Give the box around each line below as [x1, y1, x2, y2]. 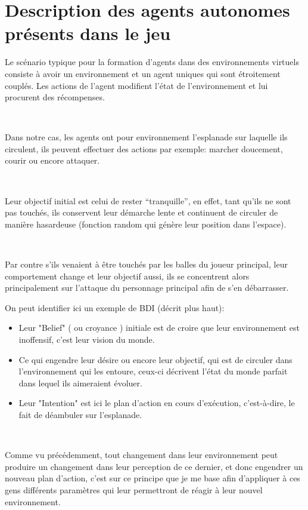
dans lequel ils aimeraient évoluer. [18, 376, 142, 389]
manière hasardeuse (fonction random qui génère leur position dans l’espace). [5, 217, 287, 230]
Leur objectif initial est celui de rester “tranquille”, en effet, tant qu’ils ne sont [5, 194, 291, 207]
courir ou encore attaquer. [5, 154, 100, 167]
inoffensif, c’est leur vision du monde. [18, 333, 155, 345]
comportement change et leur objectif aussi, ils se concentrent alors [5, 269, 250, 282]
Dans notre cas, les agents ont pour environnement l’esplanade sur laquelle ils [5, 131, 288, 143]
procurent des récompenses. [5, 91, 105, 103]
